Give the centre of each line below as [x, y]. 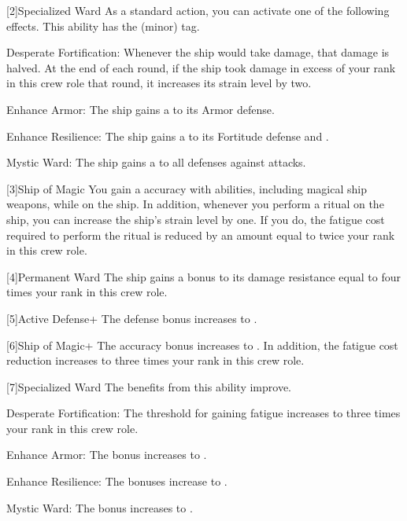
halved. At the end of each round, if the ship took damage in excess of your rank [201, 67]
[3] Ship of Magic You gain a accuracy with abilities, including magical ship [187, 188]
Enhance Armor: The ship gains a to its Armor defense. [141, 109]
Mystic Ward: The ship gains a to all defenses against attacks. [156, 162]
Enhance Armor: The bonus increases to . [107, 455]
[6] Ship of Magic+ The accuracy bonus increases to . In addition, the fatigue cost [202, 345]
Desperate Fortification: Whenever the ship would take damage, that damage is [198, 52]
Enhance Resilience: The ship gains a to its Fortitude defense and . [168, 136]
